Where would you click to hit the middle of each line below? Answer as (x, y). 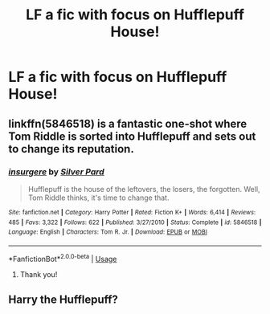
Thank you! (39, 274)
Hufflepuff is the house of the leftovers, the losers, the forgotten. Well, (144, 189)
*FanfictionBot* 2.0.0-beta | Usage (63, 258)
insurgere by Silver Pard (56, 172)
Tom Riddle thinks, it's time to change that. (98, 198)
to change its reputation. (71, 149)
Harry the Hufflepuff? (63, 299)
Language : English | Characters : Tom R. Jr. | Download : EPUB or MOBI (108, 232)
